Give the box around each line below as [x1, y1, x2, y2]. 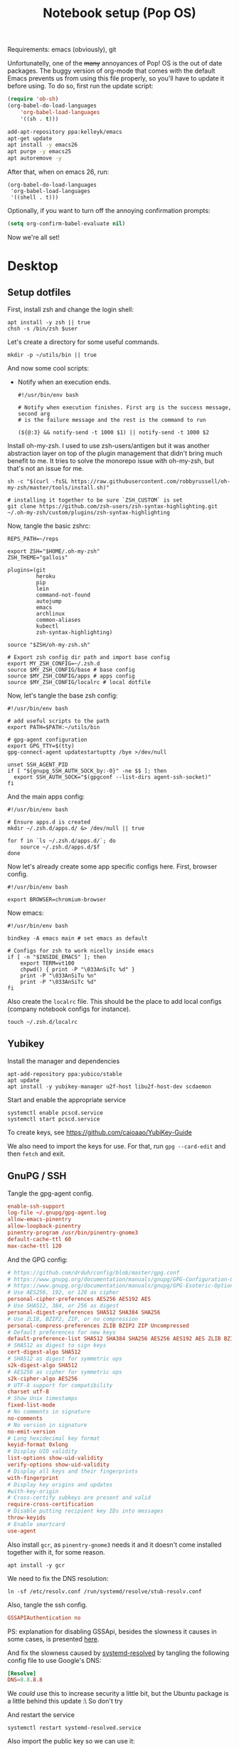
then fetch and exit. [7, 1149, 65, 1158]
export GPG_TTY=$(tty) [7, 742, 75, 750]
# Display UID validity [7, 1448, 78, 1455]
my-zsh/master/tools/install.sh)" [7, 484, 110, 491]
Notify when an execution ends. [17, 378, 112, 386]
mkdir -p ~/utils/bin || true [7, 351, 97, 358]
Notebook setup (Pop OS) [42, 5, 197, 21]
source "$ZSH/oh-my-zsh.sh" [7, 641, 91, 648]
